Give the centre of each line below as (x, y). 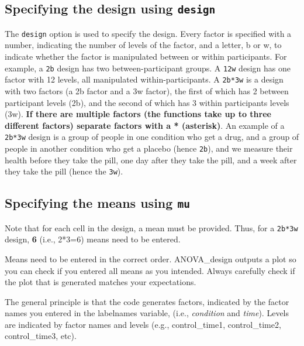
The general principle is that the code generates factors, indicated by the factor (147, 301)
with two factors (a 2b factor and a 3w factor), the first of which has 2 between (147, 90)
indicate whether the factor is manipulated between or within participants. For (146, 56)
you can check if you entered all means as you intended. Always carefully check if (150, 270)
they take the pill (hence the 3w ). (64, 171)
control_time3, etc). (41, 336)
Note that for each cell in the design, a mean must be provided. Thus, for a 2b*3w (151, 227)
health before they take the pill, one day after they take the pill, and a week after (151, 160)
